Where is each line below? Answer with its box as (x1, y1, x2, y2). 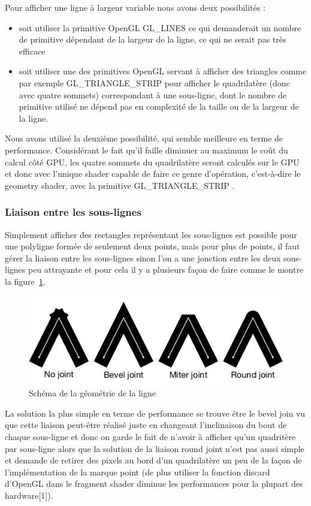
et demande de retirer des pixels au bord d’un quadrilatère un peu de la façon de (5, 454, 302, 466)
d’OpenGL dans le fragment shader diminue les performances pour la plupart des (5, 477, 303, 490)
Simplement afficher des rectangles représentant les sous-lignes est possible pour (5, 228, 297, 240)
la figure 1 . (5, 275, 46, 287)
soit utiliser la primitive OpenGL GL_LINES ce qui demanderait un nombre (19, 21, 301, 34)
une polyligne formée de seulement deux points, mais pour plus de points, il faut (5, 240, 300, 252)
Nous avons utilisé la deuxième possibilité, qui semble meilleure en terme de (5, 132, 283, 144)
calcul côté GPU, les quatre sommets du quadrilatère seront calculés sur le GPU (5, 155, 300, 168)
